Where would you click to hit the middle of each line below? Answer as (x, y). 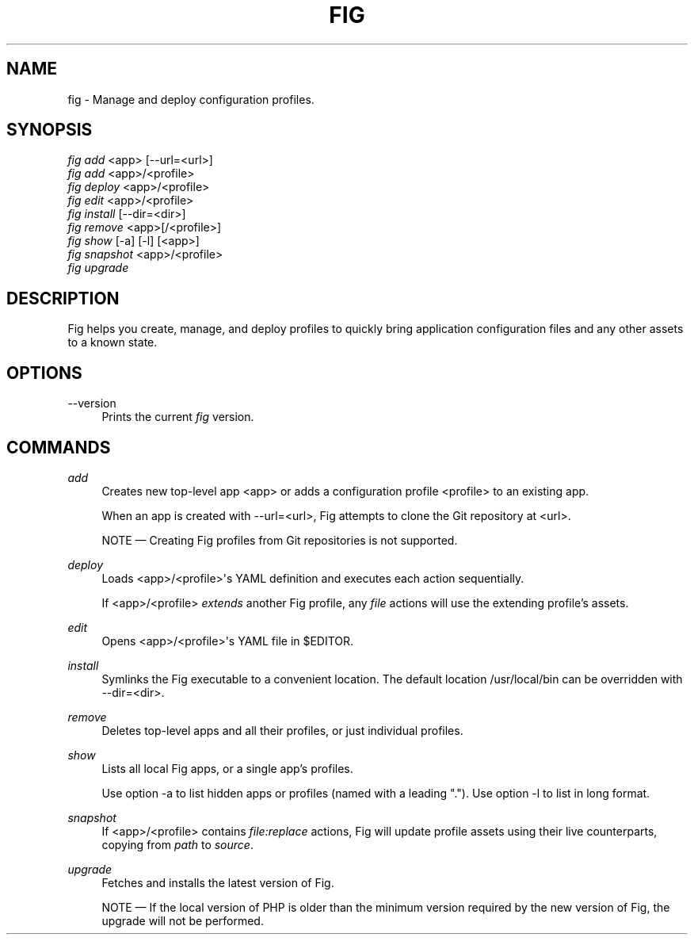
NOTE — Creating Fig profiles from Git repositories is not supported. (280, 540)
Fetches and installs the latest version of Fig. (218, 882)
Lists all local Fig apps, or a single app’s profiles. (227, 768)
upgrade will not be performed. (183, 920)
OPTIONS (44, 373)
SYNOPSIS (50, 130)
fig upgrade (98, 268)
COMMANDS (59, 447)
